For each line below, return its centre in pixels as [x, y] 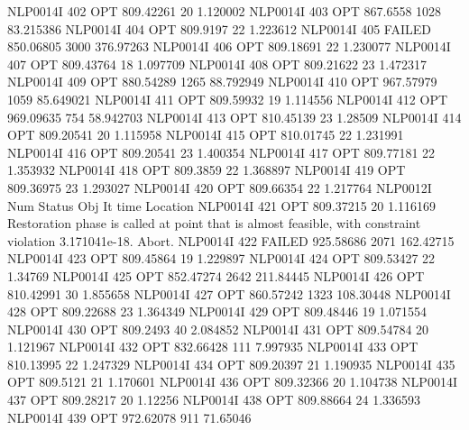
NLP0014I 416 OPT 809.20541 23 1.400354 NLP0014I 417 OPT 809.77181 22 [221, 152]
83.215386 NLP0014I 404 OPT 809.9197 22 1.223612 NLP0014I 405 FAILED [219, 28]
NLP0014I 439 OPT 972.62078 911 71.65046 [129, 417]
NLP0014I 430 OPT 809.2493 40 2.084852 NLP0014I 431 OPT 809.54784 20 [218, 329]
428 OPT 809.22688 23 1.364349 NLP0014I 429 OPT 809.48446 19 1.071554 [217, 311]
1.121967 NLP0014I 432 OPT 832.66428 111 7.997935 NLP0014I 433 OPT [213, 347]
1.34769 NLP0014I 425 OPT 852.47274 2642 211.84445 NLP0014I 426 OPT [216, 275]
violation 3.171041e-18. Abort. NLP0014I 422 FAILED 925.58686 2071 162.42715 [231, 240]
